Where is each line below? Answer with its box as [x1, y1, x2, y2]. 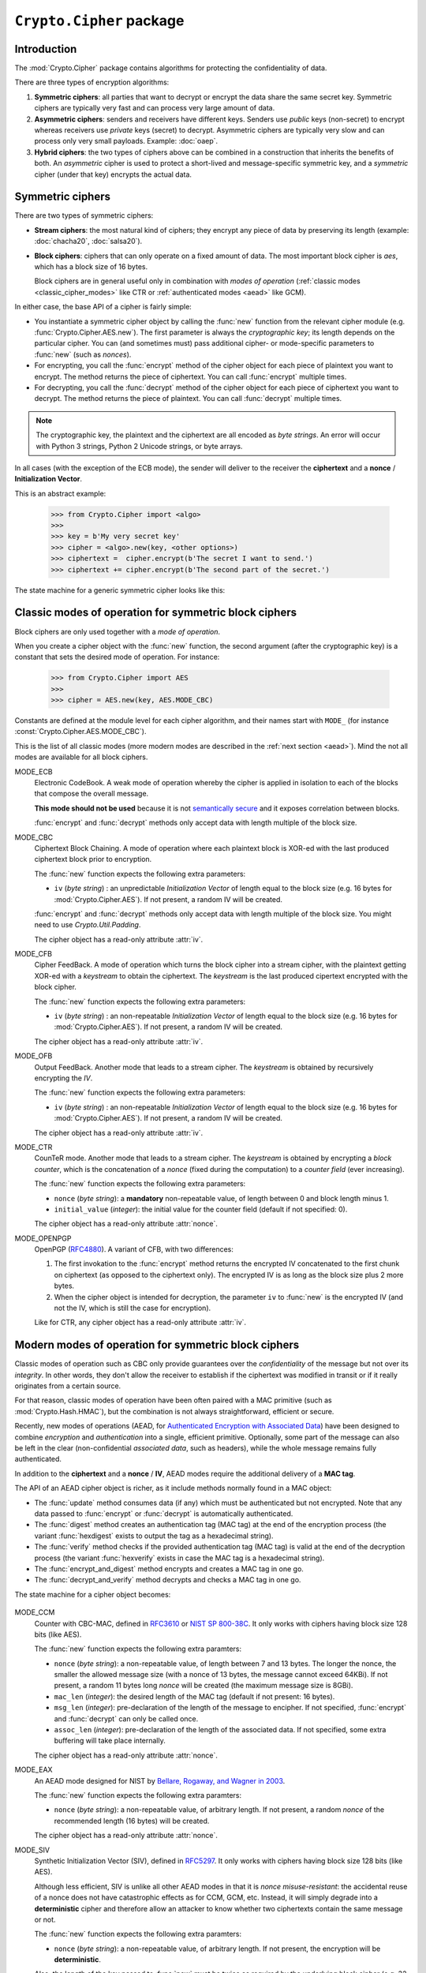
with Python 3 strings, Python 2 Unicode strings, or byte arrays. [35, 441, 243, 451]
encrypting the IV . [34, 1073, 93, 1083]
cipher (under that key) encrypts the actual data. [34, 170, 192, 179]
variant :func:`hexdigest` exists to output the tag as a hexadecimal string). [34, 1531, 274, 1541]
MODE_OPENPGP [14, 1234, 72, 1243]
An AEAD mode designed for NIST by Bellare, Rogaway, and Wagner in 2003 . [34, 1776, 286, 1785]
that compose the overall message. [34, 789, 149, 799]
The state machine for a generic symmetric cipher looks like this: [14, 585, 226, 595]
